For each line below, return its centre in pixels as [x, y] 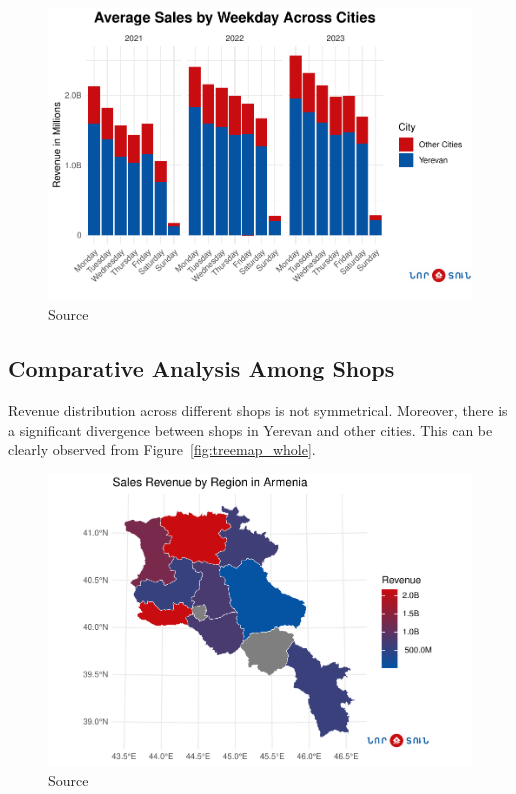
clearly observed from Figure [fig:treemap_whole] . [162, 449]
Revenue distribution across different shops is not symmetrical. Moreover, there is [258, 410]
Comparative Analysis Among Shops [201, 368]
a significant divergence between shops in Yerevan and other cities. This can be [250, 429]
